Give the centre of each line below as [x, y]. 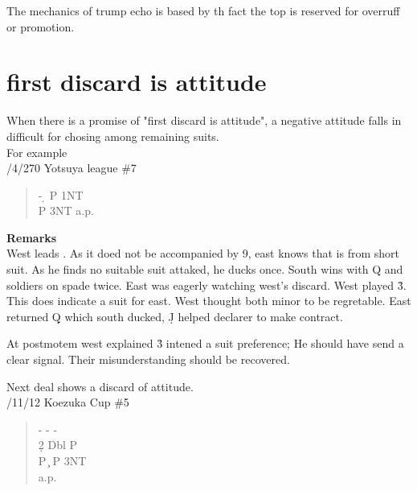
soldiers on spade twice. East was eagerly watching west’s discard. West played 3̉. [206, 285]
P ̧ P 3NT [62, 460]
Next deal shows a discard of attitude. [100, 386]
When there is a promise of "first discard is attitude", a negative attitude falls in [204, 120]
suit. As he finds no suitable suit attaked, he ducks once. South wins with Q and [205, 269]
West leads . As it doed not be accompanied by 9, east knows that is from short [203, 253]
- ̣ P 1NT [61, 194]
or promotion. [41, 26]
